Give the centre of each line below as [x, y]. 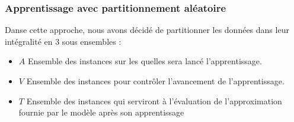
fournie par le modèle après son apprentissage [101, 112]
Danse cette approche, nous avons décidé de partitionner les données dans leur [147, 30]
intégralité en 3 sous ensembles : [63, 41]
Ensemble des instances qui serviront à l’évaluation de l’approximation [154, 100]
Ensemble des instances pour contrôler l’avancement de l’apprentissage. [155, 81]
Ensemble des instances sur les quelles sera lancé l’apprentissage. [145, 61]
